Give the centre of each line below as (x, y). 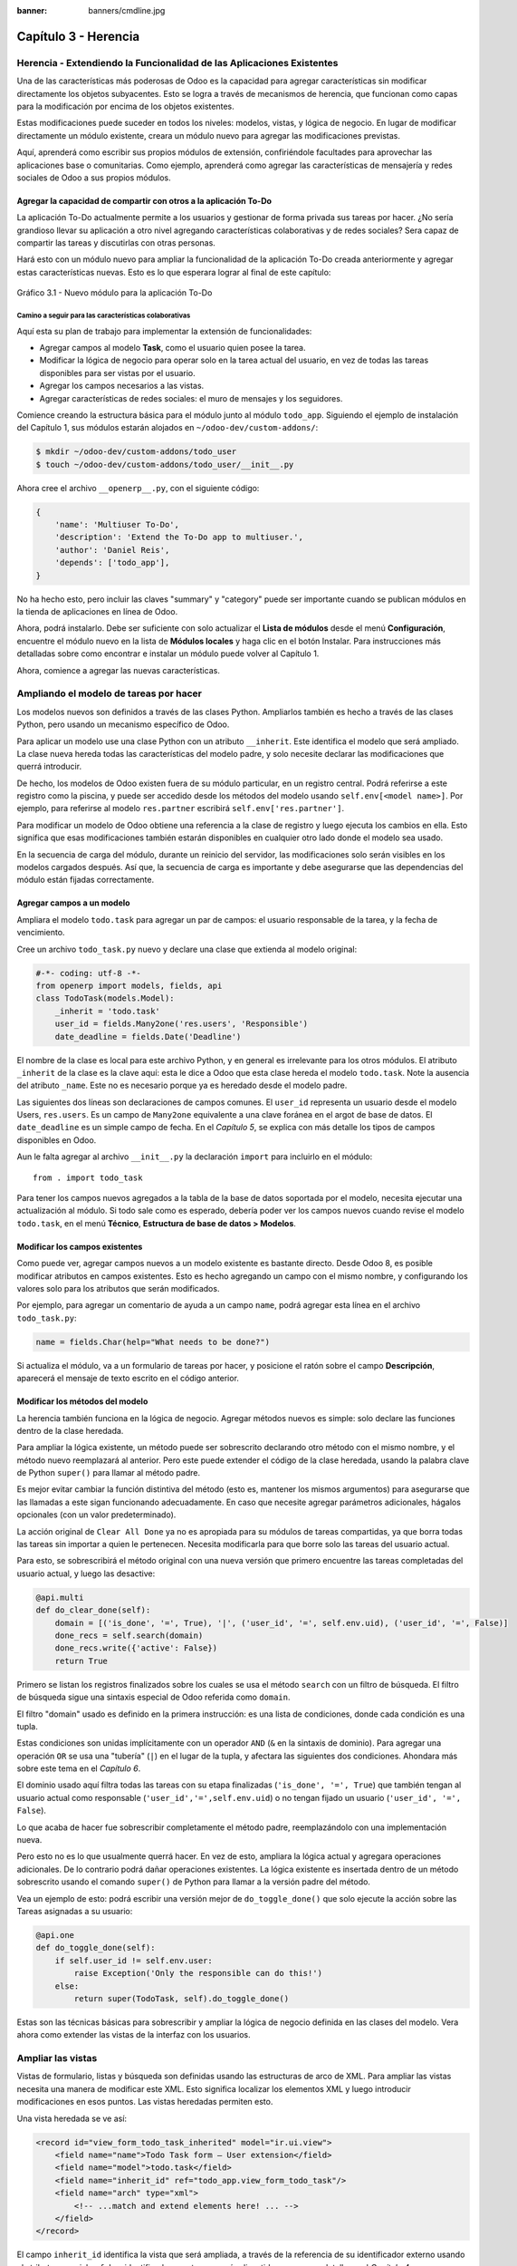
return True (81, 1661)
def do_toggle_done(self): (96, 1948)
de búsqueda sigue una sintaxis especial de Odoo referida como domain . (153, 1697)
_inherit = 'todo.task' (107, 1011)
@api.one (55, 1935)
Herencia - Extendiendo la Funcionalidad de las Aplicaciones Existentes (177, 63)
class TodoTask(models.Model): (105, 998)
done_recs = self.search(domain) (129, 1635)
